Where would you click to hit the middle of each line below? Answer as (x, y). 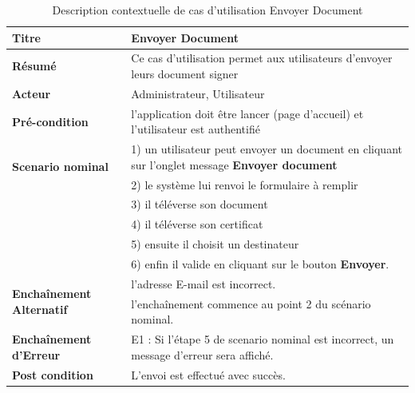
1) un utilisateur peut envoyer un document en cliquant (267, 149)
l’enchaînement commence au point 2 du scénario (251, 303)
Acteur (32, 93)
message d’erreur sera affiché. (202, 354)
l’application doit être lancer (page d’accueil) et (247, 113)
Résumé (34, 66)
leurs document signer (185, 74)
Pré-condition (50, 121)
